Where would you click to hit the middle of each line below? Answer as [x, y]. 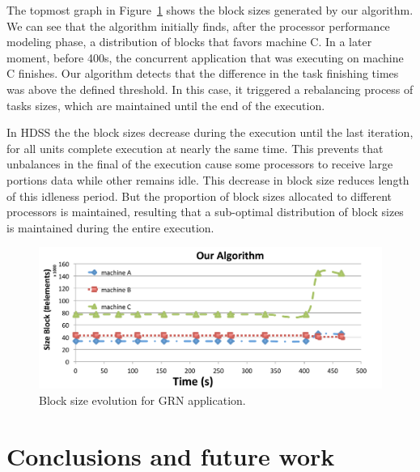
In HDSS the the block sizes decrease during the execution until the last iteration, [210, 132]
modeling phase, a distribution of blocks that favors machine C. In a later [189, 42]
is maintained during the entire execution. [110, 227]
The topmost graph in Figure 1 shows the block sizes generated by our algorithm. [210, 10]
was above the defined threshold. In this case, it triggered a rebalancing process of [210, 89]
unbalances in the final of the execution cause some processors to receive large [200, 164]
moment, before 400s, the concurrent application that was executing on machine [205, 57]
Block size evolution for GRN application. [142, 400]
